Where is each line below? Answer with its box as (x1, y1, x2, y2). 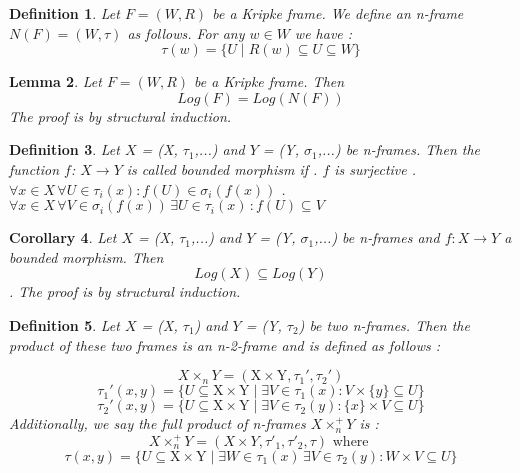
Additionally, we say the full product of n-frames (9, 413, 306, 434)
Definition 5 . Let (9, 314, 120, 335)
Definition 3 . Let (9, 139, 120, 160)
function (9, 158, 60, 179)
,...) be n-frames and (314, 227, 440, 248)
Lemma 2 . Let (9, 71, 102, 92)
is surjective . (334, 158, 417, 179)
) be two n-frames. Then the (298, 314, 470, 335)
